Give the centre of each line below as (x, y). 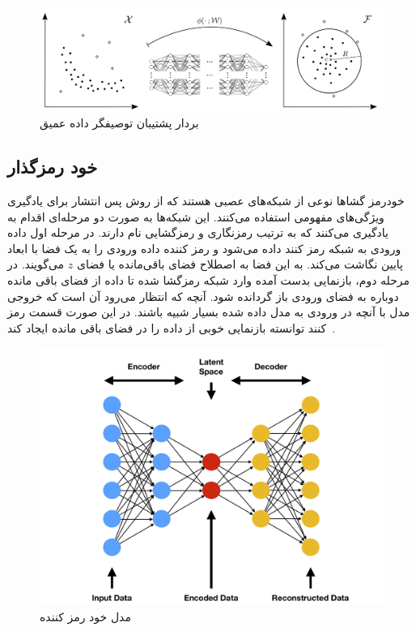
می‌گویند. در (36, 264)
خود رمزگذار (53, 167)
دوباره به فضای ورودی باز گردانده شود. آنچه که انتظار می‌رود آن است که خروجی (203, 296)
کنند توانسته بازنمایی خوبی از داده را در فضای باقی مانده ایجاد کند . (172, 327)
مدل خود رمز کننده (85, 616)
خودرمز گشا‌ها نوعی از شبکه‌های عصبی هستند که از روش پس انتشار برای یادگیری (206, 200)
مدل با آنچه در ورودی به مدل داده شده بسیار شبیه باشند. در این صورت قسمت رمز (209, 312)
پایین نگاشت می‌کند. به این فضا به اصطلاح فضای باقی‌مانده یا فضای (240, 264)
